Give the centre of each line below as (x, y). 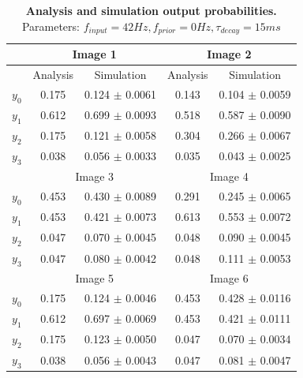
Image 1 (94, 54)
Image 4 (229, 176)
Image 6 (229, 277)
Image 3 (95, 176)
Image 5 (95, 277)
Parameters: (50, 26)
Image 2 (229, 54)
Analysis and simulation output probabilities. (151, 10)
